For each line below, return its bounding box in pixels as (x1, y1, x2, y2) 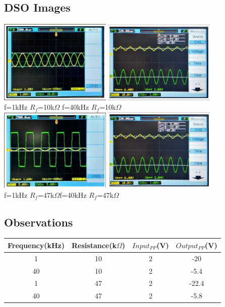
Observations (4, 214, 73, 229)
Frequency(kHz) (8, 240, 65, 250)
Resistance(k (72, 240, 117, 250)
